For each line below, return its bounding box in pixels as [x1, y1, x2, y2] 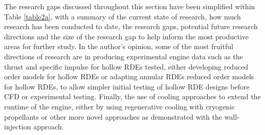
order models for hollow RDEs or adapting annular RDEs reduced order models [4, 71, 254, 82]
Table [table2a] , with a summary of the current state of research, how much [4, 11, 241, 21]
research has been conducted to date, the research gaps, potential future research [4, 21, 258, 32]
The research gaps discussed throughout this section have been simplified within [4, 1, 255, 11]
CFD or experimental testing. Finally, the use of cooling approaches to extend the [4, 91, 261, 102]
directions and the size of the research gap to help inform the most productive [4, 31, 249, 41]
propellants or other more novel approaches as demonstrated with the [4, 111, 222, 122]
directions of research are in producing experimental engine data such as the [4, 51, 243, 61]
